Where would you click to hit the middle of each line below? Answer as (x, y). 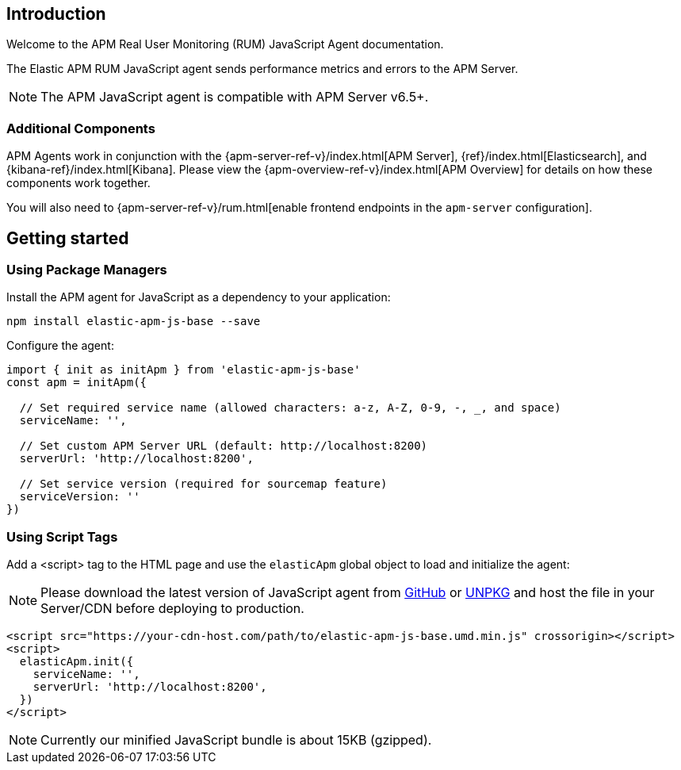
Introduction (56, 14)
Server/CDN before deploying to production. (172, 609)
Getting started (68, 238)
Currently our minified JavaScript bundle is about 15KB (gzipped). (236, 740)
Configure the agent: (60, 346)
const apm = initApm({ (77, 383)
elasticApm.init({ (77, 662)
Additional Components (81, 128)
